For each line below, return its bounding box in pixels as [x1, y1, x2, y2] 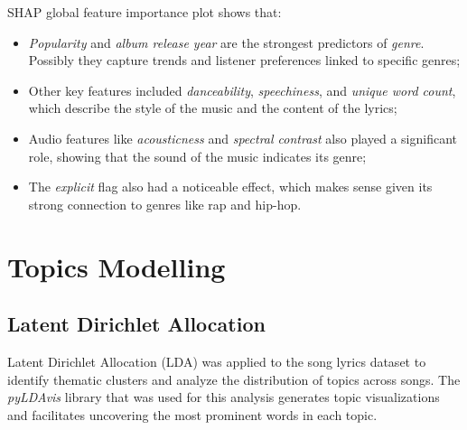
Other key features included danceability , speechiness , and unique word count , [28, 80, 456, 99]
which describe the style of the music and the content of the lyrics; [28, 98, 397, 117]
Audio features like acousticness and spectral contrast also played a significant [28, 128, 457, 147]
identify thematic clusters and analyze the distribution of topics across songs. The [7, 369, 461, 388]
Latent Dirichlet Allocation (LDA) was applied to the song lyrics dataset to [7, 351, 426, 370]
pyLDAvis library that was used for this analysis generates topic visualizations [7, 388, 440, 407]
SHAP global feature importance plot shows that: [7, 3, 282, 21]
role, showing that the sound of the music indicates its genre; [28, 146, 367, 165]
